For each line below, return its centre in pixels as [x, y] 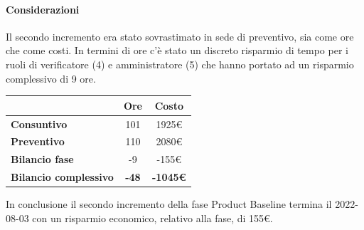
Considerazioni [43, 9]
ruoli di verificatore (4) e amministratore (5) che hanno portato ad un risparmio [180, 64]
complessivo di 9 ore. [51, 78]
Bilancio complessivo [62, 177]
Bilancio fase [42, 159]
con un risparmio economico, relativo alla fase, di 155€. [152, 218]
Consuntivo [39, 124]
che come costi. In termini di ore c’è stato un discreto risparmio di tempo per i [177, 50]
